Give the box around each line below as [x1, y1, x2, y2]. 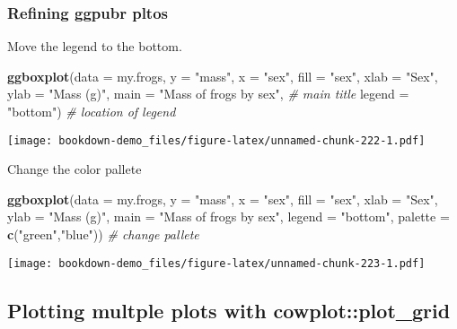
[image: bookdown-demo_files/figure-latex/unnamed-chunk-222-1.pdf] [7, 134, 426, 147]
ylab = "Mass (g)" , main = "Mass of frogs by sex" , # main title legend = [7, 84, 409, 103]
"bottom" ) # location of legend [7, 102, 176, 120]
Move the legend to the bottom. [7, 37, 182, 56]
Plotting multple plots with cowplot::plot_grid [7, 296, 451, 324]
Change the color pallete [7, 160, 142, 178]
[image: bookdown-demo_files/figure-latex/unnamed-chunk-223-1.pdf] [7, 256, 426, 270]
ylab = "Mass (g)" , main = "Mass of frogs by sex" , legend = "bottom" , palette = [7, 207, 450, 226]
